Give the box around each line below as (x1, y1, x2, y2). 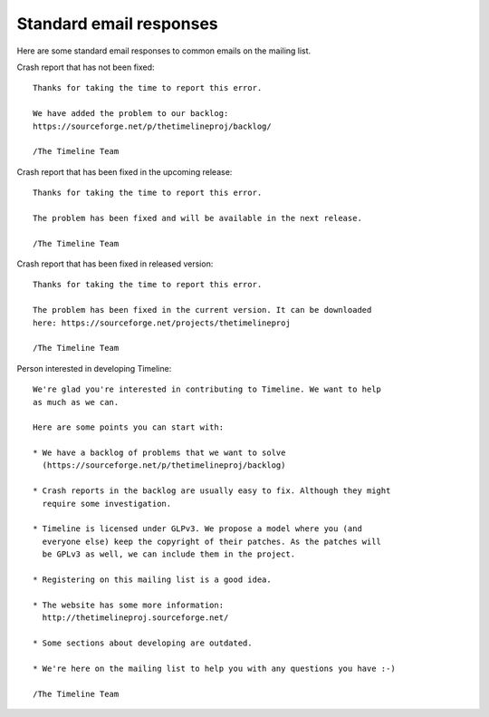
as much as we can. (33, 397, 120, 407)
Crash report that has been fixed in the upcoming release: (16, 166, 233, 177)
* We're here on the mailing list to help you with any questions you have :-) (33, 663, 396, 673)
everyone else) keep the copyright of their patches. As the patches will (42, 536, 382, 547)
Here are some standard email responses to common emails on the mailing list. (16, 45, 312, 56)
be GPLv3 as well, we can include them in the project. (42, 549, 296, 559)
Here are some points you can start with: (33, 422, 225, 432)
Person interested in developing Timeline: (16, 363, 172, 373)
